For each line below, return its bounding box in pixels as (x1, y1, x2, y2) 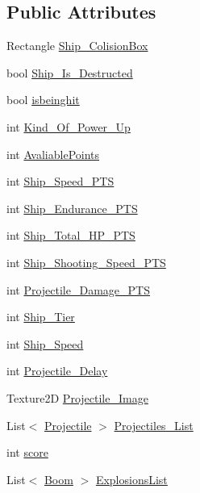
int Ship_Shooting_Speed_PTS (6, 253, 166, 270)
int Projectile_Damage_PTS (6, 281, 150, 298)
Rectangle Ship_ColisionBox (6, 37, 148, 54)
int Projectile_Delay (6, 362, 108, 379)
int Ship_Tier (6, 308, 75, 325)
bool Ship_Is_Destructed (6, 64, 133, 81)
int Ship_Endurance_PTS (6, 199, 138, 216)
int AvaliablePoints (6, 145, 100, 162)
